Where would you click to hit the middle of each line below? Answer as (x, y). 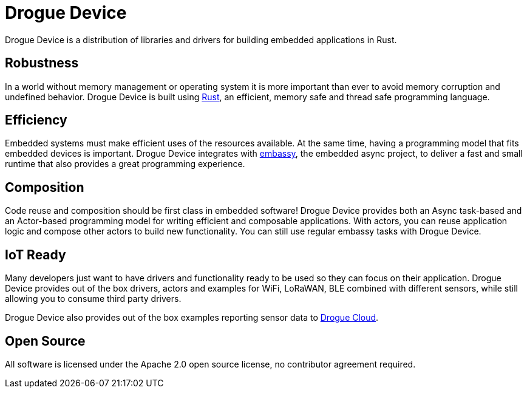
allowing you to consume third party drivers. (93, 299)
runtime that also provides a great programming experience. (125, 164)
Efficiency (36, 120)
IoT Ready (36, 255)
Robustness (42, 63)
